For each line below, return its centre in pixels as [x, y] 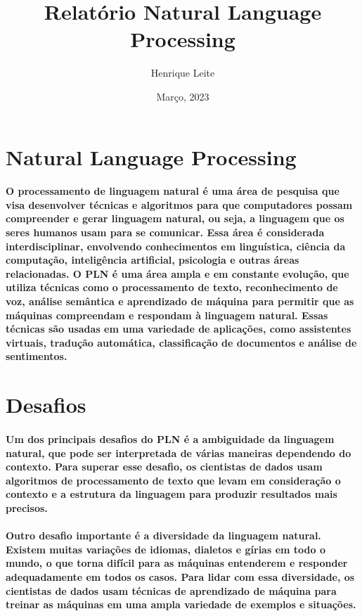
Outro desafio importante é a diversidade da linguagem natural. [163, 535]
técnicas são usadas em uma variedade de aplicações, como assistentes [179, 329]
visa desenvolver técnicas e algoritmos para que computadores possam [179, 204]
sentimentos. [37, 356]
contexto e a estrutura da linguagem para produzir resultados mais [172, 494]
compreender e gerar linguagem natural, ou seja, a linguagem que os [175, 218]
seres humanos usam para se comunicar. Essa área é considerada [165, 232]
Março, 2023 [183, 96]
